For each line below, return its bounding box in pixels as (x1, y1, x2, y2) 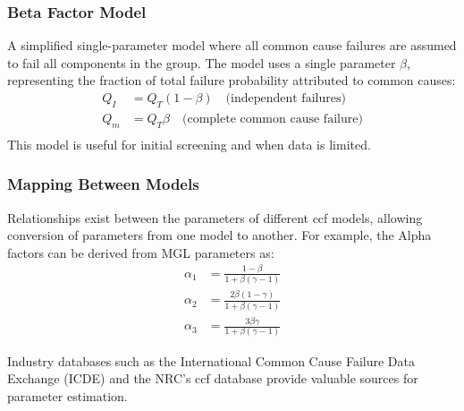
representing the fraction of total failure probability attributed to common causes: (7, 71, 456, 90)
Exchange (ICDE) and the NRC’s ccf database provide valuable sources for (7, 369, 418, 388)
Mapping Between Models (7, 173, 199, 195)
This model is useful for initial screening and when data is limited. (7, 134, 371, 153)
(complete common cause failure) (181, 112, 363, 125)
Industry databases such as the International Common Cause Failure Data (7, 351, 415, 370)
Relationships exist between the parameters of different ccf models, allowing (7, 208, 423, 227)
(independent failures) (225, 92, 346, 106)
